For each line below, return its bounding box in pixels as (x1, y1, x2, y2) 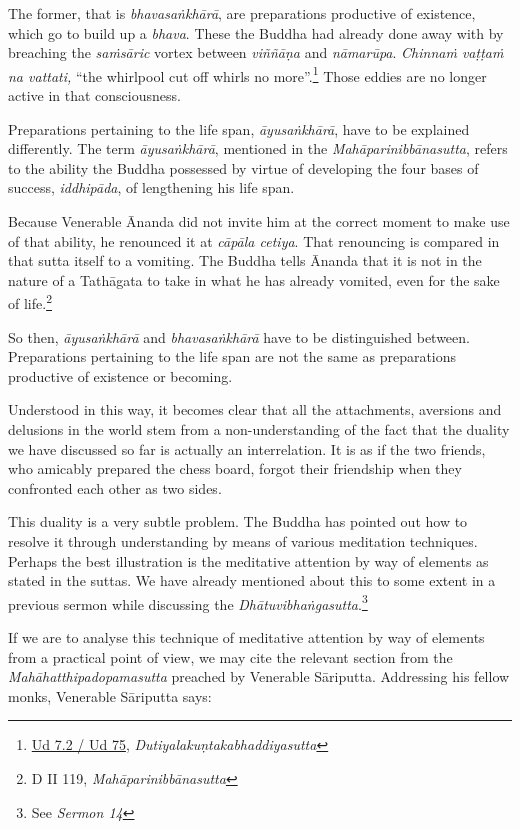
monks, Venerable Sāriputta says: (8, 685, 212, 706)
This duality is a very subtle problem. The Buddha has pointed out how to (8, 511, 468, 532)
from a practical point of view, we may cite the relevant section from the (8, 646, 453, 667)
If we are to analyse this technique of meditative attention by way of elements (8, 627, 485, 647)
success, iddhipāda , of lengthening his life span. (8, 177, 295, 198)
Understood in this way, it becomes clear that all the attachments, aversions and (8, 399, 502, 420)
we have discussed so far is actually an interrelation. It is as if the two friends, (8, 438, 486, 459)
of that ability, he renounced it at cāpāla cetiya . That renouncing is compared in (8, 230, 500, 251)
